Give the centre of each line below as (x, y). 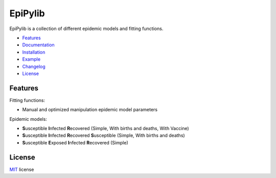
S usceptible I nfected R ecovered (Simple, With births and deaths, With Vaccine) (106, 128)
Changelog (34, 66)
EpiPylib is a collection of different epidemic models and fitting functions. (86, 29)
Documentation (38, 45)
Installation (34, 52)
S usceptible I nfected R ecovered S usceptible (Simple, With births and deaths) (103, 136)
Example (31, 59)
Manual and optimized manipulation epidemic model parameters (90, 110)
